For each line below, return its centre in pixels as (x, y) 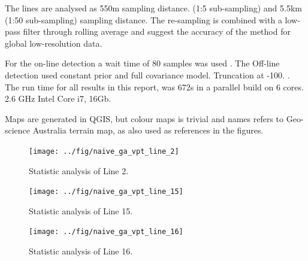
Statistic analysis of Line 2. (79, 170)
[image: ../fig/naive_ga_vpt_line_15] (106, 192)
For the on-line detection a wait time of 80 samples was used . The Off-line (142, 63)
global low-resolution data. (54, 43)
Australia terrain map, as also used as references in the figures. (148, 130)
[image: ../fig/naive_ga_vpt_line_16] (106, 232)
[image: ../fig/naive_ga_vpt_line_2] (104, 151)
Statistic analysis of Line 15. (81, 210)
